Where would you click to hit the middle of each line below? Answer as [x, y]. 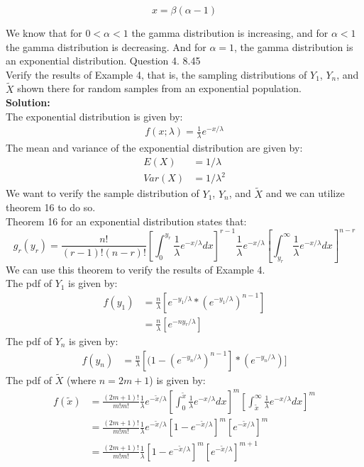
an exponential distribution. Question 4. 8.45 [103, 61]
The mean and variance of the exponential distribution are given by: [154, 148]
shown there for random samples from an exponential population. [159, 88]
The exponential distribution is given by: [94, 116]
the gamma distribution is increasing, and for [230, 33]
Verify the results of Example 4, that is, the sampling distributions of [156, 74]
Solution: [28, 102]
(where [81, 379]
